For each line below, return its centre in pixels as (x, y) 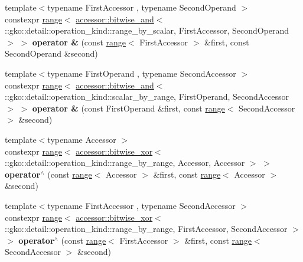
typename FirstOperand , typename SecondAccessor (142, 73)
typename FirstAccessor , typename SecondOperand (142, 7)
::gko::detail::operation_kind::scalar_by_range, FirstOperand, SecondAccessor (147, 96)
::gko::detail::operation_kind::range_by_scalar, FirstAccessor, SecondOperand (147, 30)
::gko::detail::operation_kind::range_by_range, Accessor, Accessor (125, 163)
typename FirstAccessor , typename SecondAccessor (141, 205)
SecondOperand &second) (51, 53)
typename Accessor (82, 139)
